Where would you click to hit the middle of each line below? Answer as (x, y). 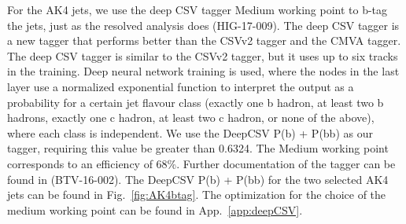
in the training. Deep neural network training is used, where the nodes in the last (203, 71)
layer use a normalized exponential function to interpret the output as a (181, 86)
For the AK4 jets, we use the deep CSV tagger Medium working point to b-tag (197, 9)
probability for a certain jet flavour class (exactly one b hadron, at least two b (196, 102)
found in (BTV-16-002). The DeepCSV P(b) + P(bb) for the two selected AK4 (198, 179)
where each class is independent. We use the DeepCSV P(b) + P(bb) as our (190, 132)
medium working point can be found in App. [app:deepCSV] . (155, 209)
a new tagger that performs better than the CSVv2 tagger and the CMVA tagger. (204, 40)
